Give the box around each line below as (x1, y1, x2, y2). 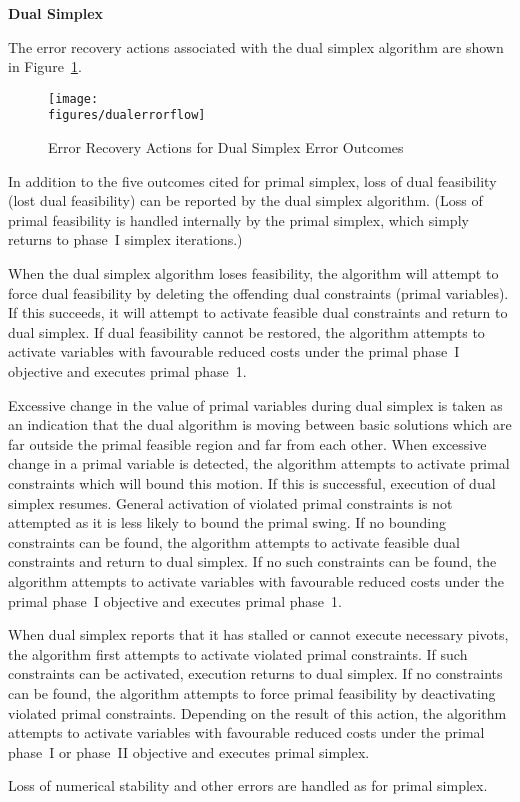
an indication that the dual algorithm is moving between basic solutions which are (8, 414, 512, 435)
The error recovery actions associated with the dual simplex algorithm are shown (8, 36, 504, 57)
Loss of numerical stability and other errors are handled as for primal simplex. (8, 775, 488, 796)
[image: (48, 91, 99, 106)
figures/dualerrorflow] (48, 108, 206, 123)
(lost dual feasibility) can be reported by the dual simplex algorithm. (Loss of (8, 190, 483, 211)
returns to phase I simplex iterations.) (8, 229, 243, 250)
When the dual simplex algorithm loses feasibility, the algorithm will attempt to (8, 263, 499, 284)
